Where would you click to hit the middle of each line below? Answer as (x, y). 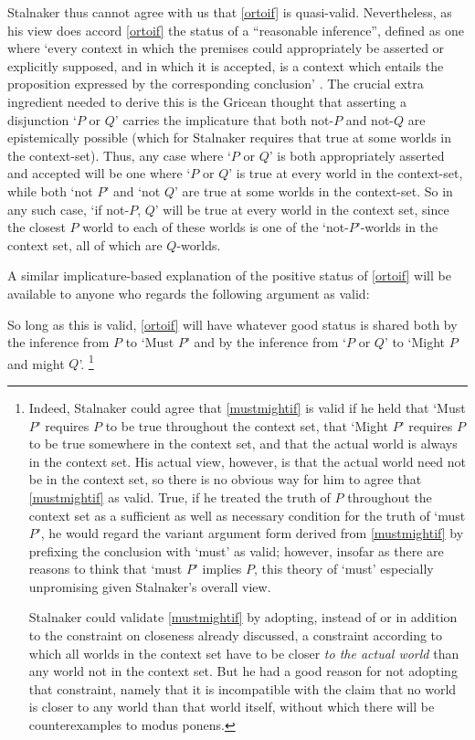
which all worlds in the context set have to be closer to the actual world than (244, 653)
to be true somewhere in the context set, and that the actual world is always (243, 444)
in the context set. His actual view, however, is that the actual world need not (248, 461)
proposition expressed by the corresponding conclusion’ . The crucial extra (216, 84)
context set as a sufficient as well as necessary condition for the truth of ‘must (247, 515)
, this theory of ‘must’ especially (344, 569)
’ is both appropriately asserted (357, 155)
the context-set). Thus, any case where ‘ (119, 155)
